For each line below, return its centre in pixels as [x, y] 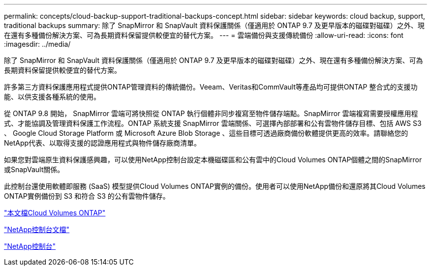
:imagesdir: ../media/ [37, 44]
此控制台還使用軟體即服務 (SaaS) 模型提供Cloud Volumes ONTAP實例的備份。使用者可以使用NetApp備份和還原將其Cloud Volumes [215, 186]
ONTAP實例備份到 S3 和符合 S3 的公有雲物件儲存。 [87, 196]
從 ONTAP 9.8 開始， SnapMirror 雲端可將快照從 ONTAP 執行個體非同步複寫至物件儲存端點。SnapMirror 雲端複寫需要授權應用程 [211, 113]
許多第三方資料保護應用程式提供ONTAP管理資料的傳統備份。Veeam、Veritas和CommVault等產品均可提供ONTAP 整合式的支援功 [211, 87]
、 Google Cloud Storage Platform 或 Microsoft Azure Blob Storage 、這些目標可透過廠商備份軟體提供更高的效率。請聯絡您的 [206, 133]
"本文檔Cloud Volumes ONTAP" [55, 213]
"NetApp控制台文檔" [37, 229]
